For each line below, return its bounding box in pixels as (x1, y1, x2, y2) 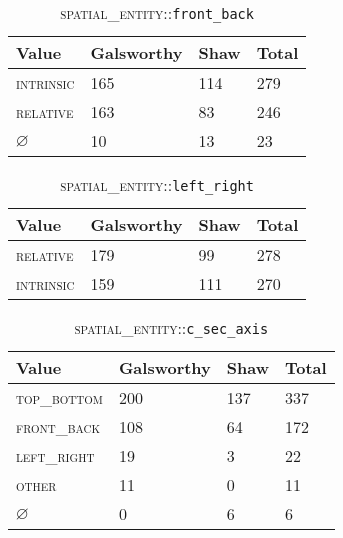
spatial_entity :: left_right (60, 173, 254, 196)
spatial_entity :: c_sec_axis (74, 316, 269, 339)
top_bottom (16, 386, 103, 409)
